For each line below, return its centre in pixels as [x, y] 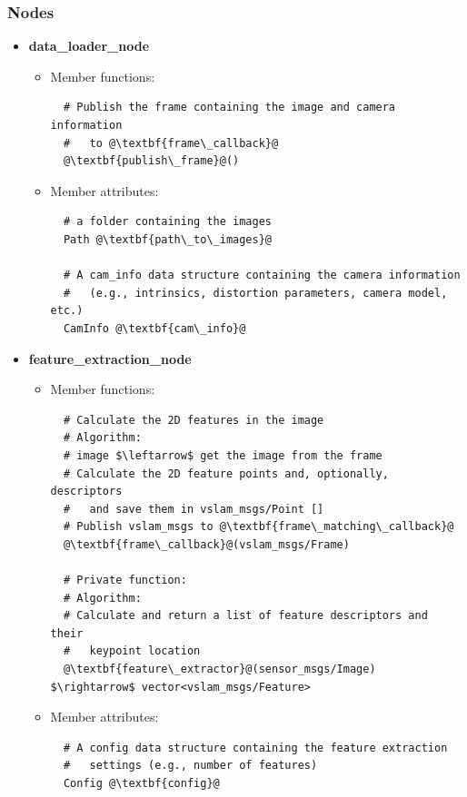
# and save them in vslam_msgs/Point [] [194, 509]
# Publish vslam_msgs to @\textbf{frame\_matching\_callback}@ [258, 527]
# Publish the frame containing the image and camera [229, 108]
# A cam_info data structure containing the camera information [262, 276]
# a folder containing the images [168, 222]
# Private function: [125, 581]
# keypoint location [132, 651]
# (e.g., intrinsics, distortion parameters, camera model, [255, 293]
